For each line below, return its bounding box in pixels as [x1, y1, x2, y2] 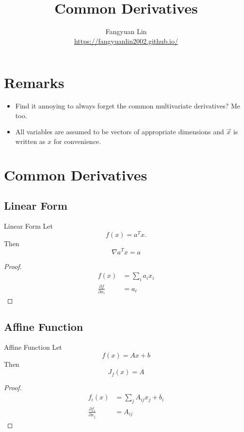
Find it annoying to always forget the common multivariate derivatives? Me [15, 101, 241, 111]
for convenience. [53, 136, 101, 146]
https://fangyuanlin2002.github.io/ [74, 36, 179, 46]
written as [15, 136, 46, 146]
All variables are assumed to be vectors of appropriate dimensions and [15, 126, 224, 137]
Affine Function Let [4, 342, 62, 352]
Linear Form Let [4, 221, 53, 231]
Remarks [4, 72, 65, 92]
